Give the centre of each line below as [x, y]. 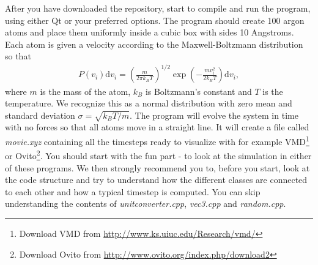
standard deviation [40, 115]
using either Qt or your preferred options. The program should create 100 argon [155, 20]
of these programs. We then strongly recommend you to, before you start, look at [157, 167]
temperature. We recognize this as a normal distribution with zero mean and [149, 103]
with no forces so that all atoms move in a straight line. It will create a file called [157, 127]
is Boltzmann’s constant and [198, 91]
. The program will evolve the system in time [214, 115]
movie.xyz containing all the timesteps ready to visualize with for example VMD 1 [157, 140]
